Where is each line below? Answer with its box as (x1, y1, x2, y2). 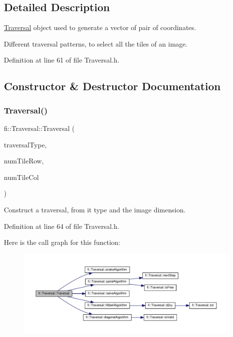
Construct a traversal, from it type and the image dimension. (4, 204, 186, 214)
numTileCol (4, 172, 39, 182)
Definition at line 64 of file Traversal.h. (4, 221, 119, 231)
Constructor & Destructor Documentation (4, 79, 221, 94)
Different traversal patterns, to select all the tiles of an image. (4, 38, 188, 48)
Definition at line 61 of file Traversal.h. (4, 55, 119, 65)
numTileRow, (4, 156, 44, 166)
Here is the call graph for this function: (4, 237, 120, 247)
